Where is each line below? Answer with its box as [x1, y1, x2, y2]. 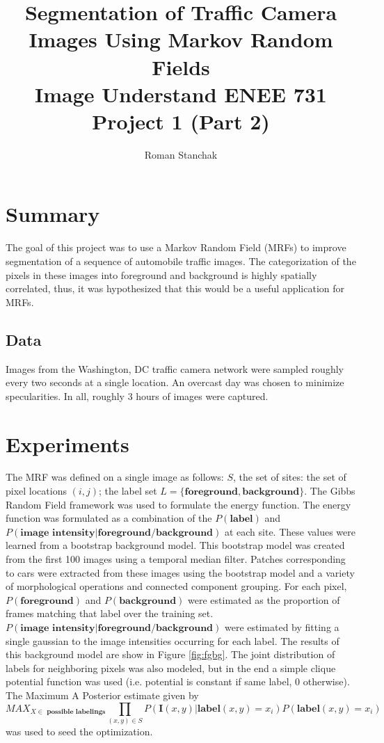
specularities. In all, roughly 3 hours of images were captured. [6, 388, 269, 403]
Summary [6, 200, 100, 228]
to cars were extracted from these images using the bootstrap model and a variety [6, 565, 355, 580]
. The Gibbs [304, 484, 355, 498]
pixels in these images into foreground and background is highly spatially [6, 267, 317, 282]
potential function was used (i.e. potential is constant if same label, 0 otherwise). [6, 674, 350, 689]
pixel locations [6, 484, 67, 498]
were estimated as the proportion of [188, 592, 340, 607]
